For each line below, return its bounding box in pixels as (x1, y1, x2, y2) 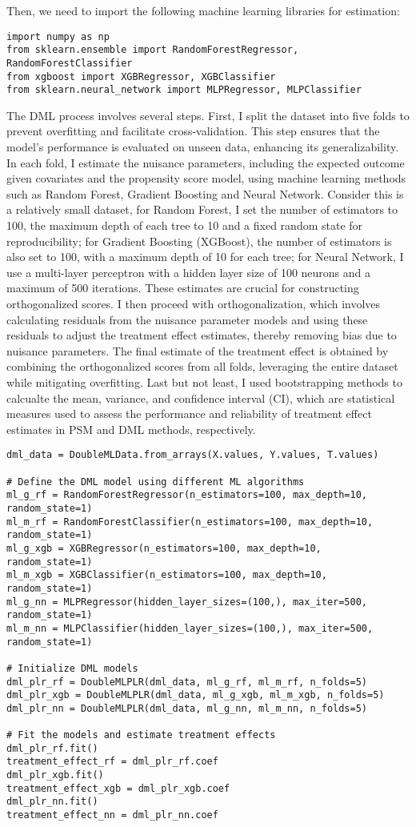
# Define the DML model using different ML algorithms (6, 476, 305, 488)
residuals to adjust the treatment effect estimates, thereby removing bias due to (6, 327, 397, 343)
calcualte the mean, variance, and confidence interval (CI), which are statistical (6, 389, 395, 406)
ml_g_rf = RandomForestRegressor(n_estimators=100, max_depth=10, (6, 489, 368, 501)
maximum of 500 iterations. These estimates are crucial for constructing (6, 279, 359, 296)
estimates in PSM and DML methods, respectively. (6, 420, 256, 437)
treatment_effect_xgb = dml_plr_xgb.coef (6, 782, 230, 794)
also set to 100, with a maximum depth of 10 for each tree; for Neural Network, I (6, 248, 404, 265)
